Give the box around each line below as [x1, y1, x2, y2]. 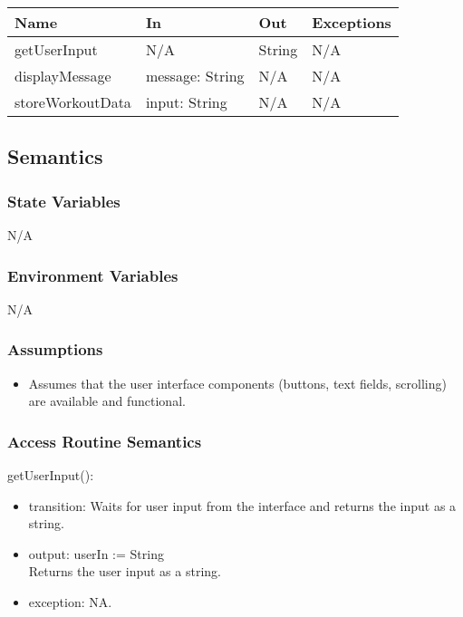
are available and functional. [28, 391, 186, 410]
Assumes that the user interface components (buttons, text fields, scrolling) [28, 373, 447, 392]
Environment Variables [7, 264, 178, 286]
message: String [145, 65, 245, 86]
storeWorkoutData [14, 92, 131, 112]
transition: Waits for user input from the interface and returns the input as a [28, 496, 457, 515]
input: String [145, 92, 227, 112]
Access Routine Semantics [7, 429, 202, 452]
